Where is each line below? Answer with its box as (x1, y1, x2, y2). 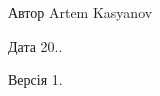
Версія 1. (8, 69, 63, 90)
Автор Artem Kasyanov (8, 2, 153, 22)
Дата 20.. (8, 35, 63, 56)
